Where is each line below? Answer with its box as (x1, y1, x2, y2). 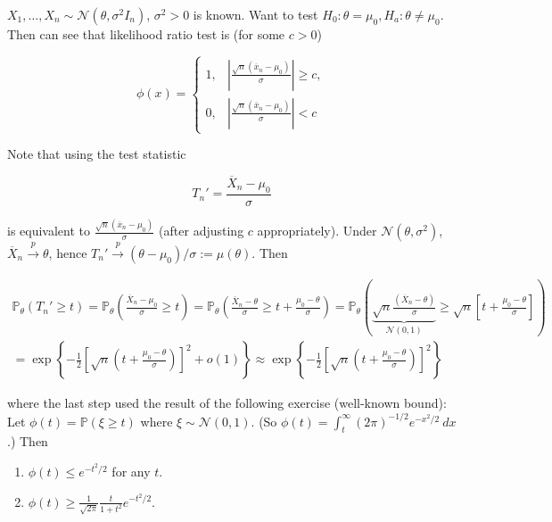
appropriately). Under (257, 221, 377, 240)
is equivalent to (7, 221, 91, 240)
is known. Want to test (193, 5, 318, 23)
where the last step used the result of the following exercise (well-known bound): (7, 394, 447, 412)
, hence (48, 243, 87, 261)
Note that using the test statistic (7, 145, 186, 163)
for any (111, 461, 151, 480)
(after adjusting (159, 221, 244, 240)
